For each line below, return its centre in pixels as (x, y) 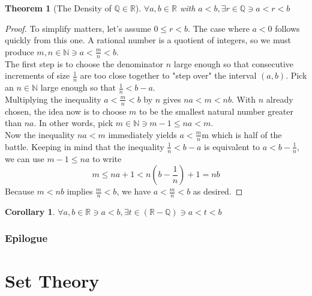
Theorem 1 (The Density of (58, 8)
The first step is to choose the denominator (84, 63)
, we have (134, 191)
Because (19, 191)
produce (19, 51)
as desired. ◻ (218, 191)
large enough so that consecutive (234, 63)
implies (80, 191)
